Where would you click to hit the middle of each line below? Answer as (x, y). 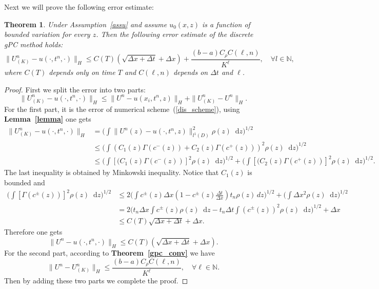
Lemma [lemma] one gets (48, 119)
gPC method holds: (34, 44)
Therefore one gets (33, 232)
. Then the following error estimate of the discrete (175, 34)
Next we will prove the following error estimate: (79, 7)
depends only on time (82, 72)
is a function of (226, 24)
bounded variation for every (47, 34)
